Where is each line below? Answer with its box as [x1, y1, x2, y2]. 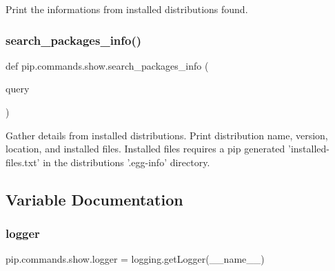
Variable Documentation [6, 188, 183, 210]
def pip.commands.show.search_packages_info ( [6, 58, 209, 72]
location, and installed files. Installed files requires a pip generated [6, 141, 285, 156]
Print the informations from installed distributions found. [6, 2, 248, 16]
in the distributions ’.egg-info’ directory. [43, 154, 210, 169]
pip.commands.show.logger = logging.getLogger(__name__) [6, 252, 265, 266]
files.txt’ [6, 154, 40, 169]
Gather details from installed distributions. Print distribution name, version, [6, 128, 328, 142]
